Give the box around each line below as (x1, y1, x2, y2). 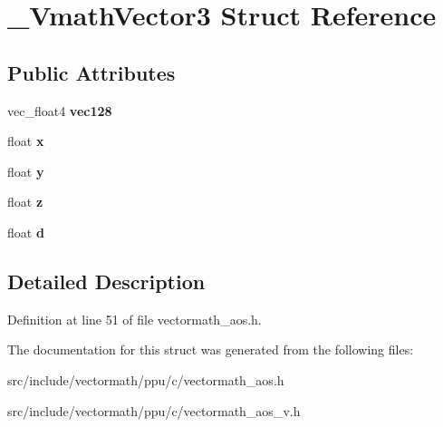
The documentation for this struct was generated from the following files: (7, 340, 414, 359)
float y (7, 161, 44, 180)
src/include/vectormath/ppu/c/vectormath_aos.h (7, 370, 284, 389)
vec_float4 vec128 (7, 101, 112, 120)
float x (7, 131, 44, 150)
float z (7, 192, 43, 211)
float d (7, 222, 44, 241)
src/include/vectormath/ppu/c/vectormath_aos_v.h (7, 401, 301, 420)
